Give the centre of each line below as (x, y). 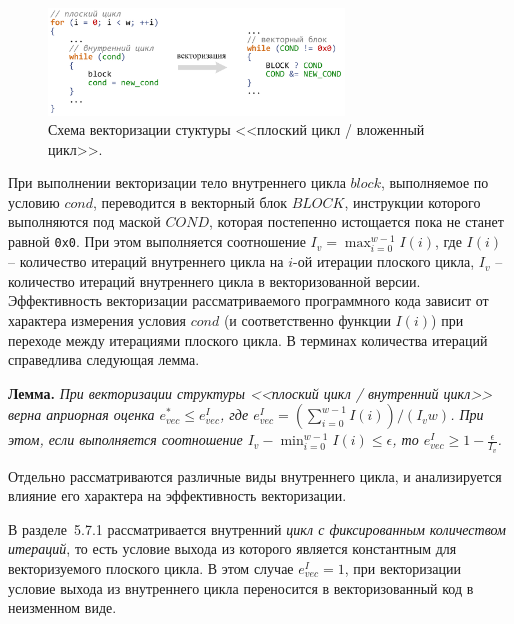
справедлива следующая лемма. (104, 359)
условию (34, 201)
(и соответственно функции (307, 320)
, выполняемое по (434, 182)
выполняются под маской (84, 221)
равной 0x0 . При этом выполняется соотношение (157, 241)
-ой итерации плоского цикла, (384, 261)
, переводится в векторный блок (189, 201)
